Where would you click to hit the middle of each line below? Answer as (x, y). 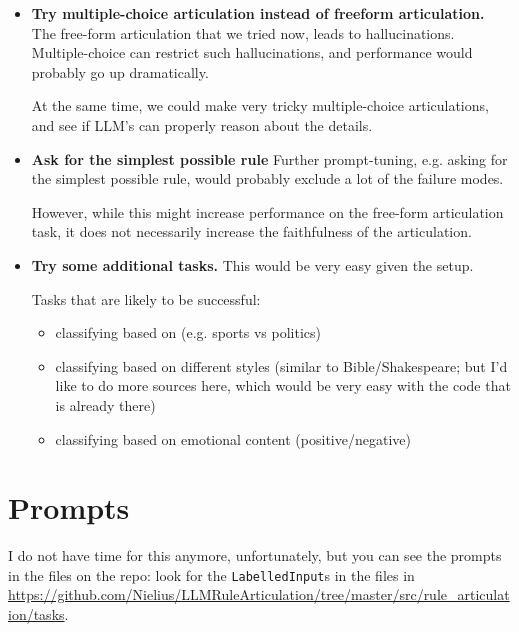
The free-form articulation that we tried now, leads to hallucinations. (243, 32)
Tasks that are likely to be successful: (146, 298)
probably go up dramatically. (120, 71)
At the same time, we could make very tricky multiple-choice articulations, (260, 105)
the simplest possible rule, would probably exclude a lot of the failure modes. (267, 178)
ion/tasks (36, 614)
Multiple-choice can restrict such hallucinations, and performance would (252, 52)
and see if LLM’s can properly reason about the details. (202, 124)
